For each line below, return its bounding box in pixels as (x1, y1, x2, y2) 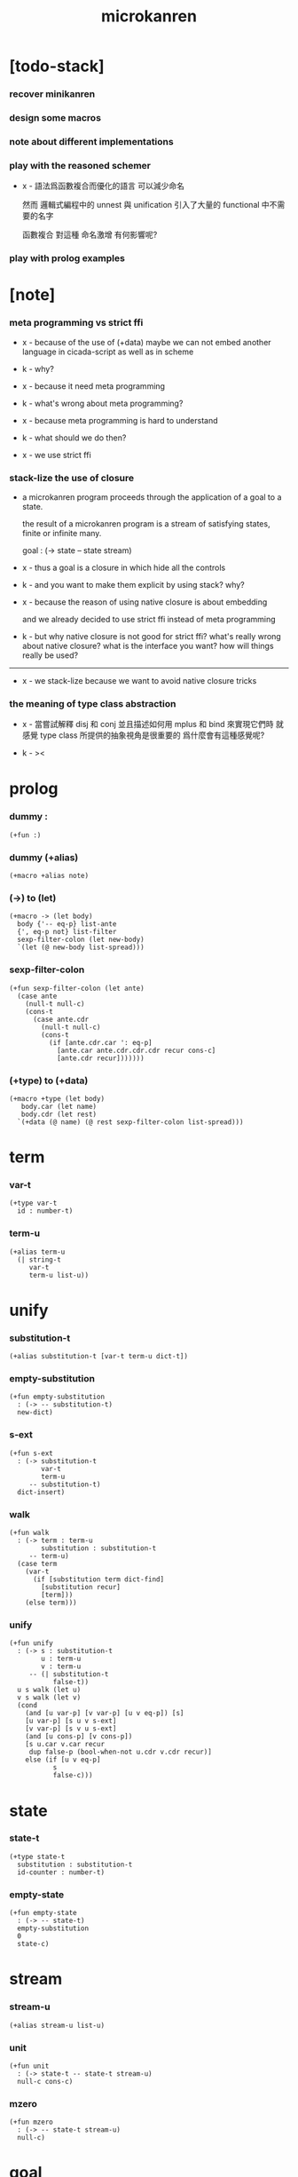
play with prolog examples (9, 252, 126, 265)
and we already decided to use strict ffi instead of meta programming (21, 614, 277, 624)
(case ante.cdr (32, 1015, 90, 1024)
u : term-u (41, 1654, 82, 1664)
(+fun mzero (9, 2118, 53, 2127)
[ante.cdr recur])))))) (56, 1054, 145, 1063)
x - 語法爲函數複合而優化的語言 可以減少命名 (21, 180, 184, 192)
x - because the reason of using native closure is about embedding (21, 597, 268, 607)
